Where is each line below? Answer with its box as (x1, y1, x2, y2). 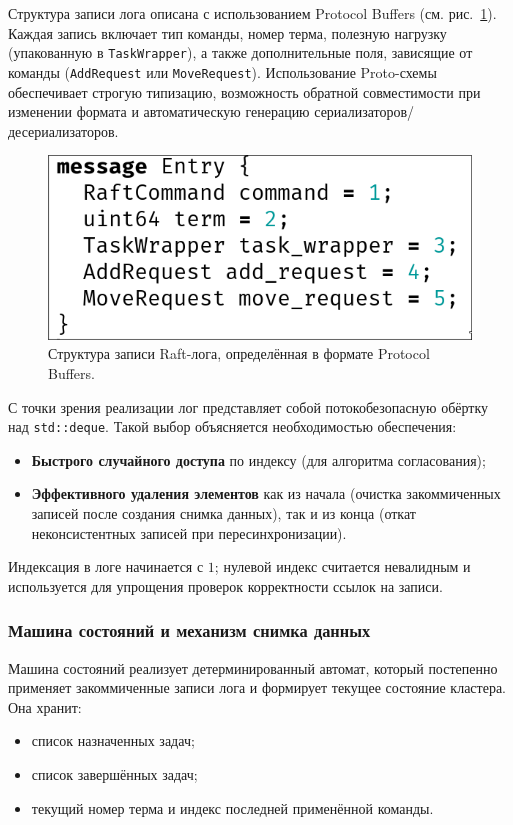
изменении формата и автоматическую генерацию (8, 101, 310, 122)
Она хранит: (8, 696, 82, 717)
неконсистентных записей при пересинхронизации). (31, 522, 347, 543)
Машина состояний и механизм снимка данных (8, 618, 371, 643)
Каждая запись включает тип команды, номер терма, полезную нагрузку (8, 22, 447, 43)
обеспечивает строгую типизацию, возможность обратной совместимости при (8, 81, 481, 102)
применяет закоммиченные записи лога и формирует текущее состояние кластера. (8, 677, 506, 698)
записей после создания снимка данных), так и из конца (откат (31, 503, 416, 524)
